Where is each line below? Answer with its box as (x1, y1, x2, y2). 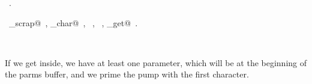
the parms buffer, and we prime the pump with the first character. (5, 68, 249, 80)
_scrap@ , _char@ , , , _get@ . (8, 16, 138, 29)
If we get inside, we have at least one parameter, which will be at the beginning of (5, 56, 307, 69)
